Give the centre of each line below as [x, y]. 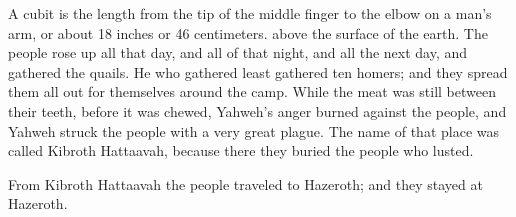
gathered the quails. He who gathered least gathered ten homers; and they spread [258, 71]
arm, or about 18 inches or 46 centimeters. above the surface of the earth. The [248, 32]
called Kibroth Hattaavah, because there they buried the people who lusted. [241, 150]
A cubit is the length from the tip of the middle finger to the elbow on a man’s [250, 13]
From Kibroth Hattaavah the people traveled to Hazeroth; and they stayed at [245, 183]
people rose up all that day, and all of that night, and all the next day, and [238, 52]
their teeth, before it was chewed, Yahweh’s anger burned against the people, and [257, 110]
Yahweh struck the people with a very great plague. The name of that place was [254, 130]
